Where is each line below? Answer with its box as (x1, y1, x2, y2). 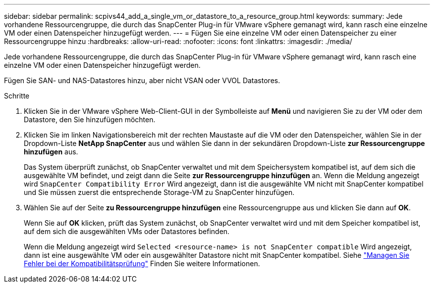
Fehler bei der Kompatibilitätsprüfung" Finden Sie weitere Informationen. (24, 259, 260, 268)
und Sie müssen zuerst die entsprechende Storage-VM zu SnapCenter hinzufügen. (24, 188, 295, 196)
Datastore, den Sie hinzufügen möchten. (24, 115, 156, 124)
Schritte (4, 92, 30, 100)
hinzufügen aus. (24, 147, 78, 156)
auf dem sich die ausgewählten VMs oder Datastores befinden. (24, 227, 230, 236)
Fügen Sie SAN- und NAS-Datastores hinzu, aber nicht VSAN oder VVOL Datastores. (4, 76, 280, 85)
